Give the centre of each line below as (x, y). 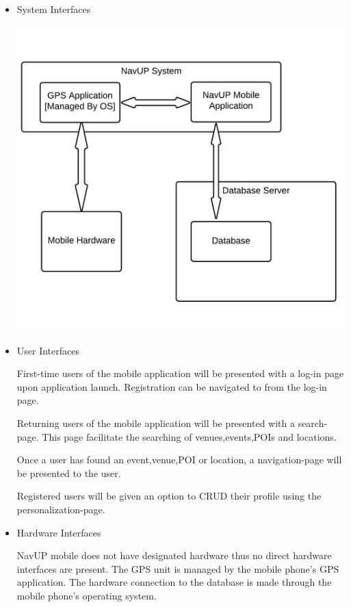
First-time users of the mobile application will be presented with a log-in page (180, 373)
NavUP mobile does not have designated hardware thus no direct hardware (174, 555)
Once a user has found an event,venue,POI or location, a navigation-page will (179, 460)
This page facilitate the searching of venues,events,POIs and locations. (189, 436)
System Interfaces (54, 9)
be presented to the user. (69, 473)
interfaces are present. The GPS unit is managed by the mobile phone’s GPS (178, 568)
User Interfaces (48, 350)
